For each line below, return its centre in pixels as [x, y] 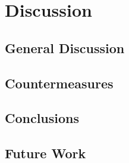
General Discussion [65, 47]
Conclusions [42, 118]
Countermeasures [59, 83]
